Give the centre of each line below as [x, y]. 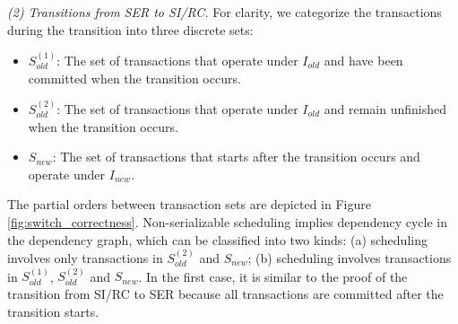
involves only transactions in [85, 257]
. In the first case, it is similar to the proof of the [273, 276]
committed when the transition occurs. [134, 78]
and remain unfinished [385, 109]
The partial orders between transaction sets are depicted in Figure [189, 204]
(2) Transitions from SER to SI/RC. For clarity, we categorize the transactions [225, 12]
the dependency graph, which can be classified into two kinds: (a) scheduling [217, 239]
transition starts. [53, 311]
